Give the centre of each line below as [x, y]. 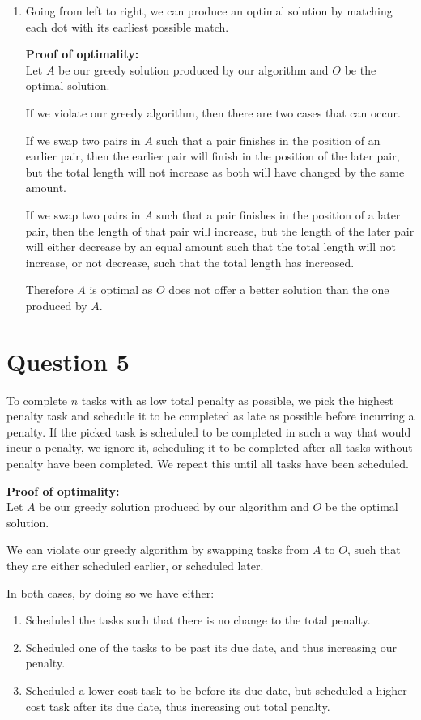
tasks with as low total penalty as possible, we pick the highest [237, 400]
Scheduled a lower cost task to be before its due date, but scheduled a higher [216, 690]
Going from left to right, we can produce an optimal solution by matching [209, 11]
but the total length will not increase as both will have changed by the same [215, 171]
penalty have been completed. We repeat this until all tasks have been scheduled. [208, 463]
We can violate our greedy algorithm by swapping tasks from [158, 550]
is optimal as [121, 290]
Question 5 [68, 361]
